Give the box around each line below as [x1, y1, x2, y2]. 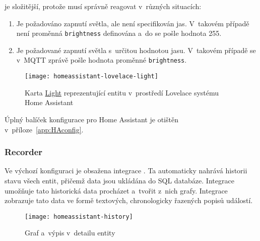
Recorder [5, 146, 43, 158]
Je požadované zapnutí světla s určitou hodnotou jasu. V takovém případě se [16, 44, 256, 55]
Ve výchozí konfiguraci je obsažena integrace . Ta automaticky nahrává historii [5, 165, 247, 176]
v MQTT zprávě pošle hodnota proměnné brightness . [16, 55, 187, 65]
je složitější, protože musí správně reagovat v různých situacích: [5, 1, 202, 11]
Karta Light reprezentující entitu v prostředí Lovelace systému [25, 87, 219, 98]
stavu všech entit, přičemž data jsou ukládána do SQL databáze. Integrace [5, 175, 234, 185]
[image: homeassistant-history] [25, 213, 133, 220]
